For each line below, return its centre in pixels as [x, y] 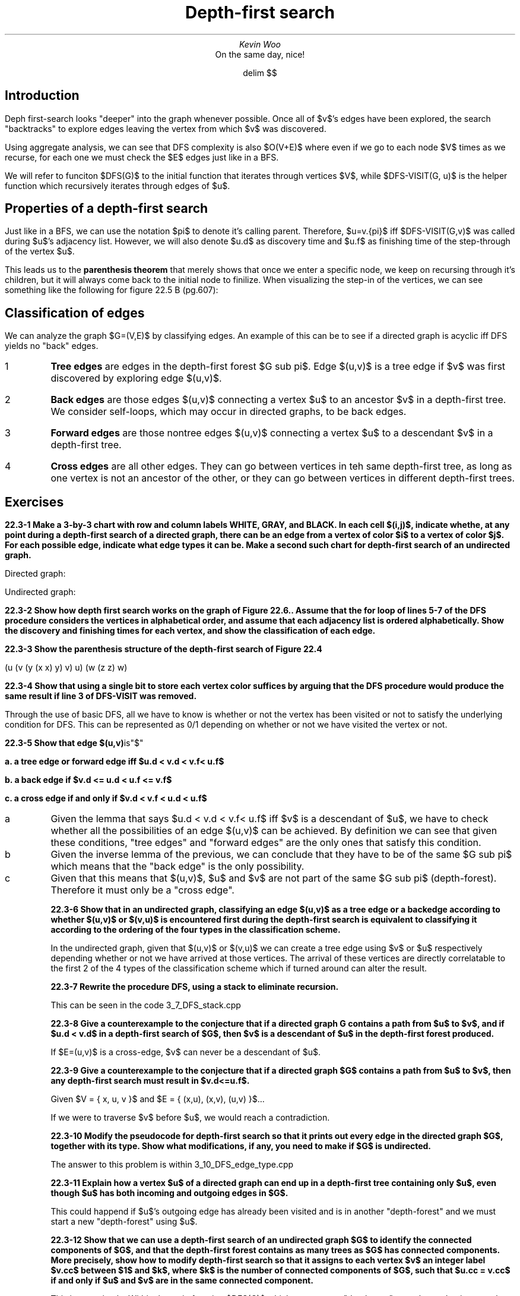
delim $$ [260, 73]
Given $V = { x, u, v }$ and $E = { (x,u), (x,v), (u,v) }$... [158, 1099]
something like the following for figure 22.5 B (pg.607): [112, 290]
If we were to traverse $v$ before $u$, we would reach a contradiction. [190, 1118]
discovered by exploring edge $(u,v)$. [136, 378]
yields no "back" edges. [52, 346]
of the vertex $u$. [40, 251]
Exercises [34, 502]
